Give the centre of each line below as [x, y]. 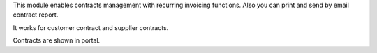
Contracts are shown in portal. [57, 40]
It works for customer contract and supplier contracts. [91, 27]
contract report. [36, 15]
